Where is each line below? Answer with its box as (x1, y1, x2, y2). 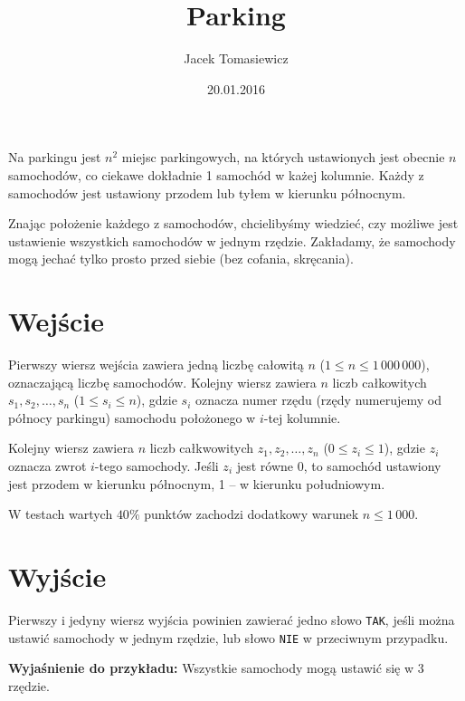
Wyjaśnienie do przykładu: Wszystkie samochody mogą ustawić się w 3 (8, 658, 424, 677)
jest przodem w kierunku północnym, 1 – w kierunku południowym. (8, 474, 385, 493)
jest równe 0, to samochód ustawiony (236, 456, 441, 475)
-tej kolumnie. (263, 408, 341, 427)
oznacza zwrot (8, 456, 87, 475)
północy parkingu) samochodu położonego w (8, 408, 256, 427)
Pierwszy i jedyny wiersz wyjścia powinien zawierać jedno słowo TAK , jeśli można (8, 610, 455, 629)
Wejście (8, 302, 104, 340)
